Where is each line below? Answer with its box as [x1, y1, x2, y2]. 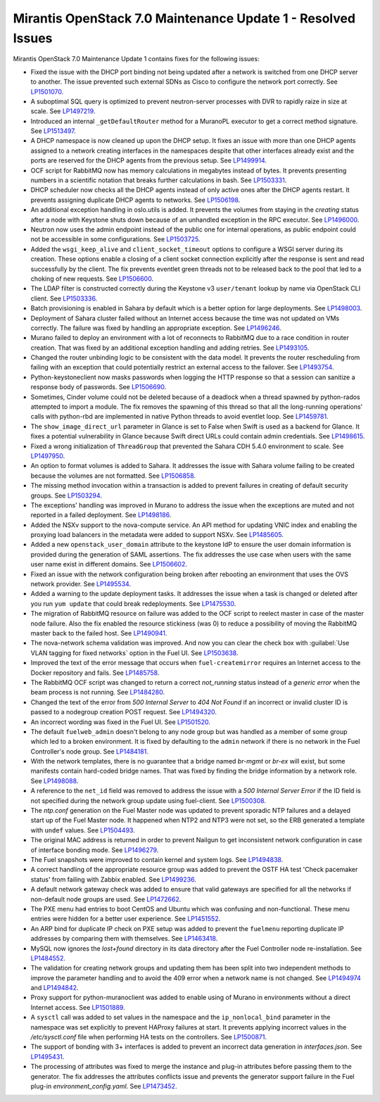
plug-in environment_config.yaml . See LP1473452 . [30, 1082, 177, 1090]
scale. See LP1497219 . [30, 107, 96, 115]
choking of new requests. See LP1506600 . [30, 274, 154, 283]
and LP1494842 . [30, 984, 79, 992]
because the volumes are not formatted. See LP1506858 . [30, 471, 196, 480]
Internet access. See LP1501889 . [30, 1003, 126, 1011]
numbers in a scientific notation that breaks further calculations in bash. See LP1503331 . [30, 176, 287, 184]
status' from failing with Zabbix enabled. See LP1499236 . [30, 875, 196, 883]
